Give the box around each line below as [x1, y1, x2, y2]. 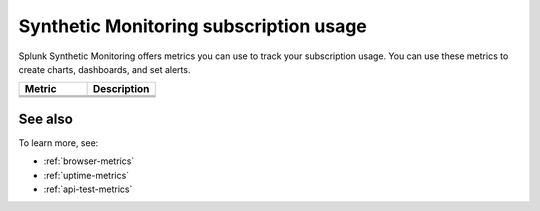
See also [18, 110, 74, 127]
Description [92, 82, 150, 96]
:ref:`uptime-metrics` [43, 169, 130, 181]
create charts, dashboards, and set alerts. [18, 63, 191, 75]
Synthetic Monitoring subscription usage [18, 15, 367, 37]
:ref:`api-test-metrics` [43, 183, 133, 195]
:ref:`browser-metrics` [43, 155, 135, 167]
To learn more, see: [18, 136, 99, 149]
